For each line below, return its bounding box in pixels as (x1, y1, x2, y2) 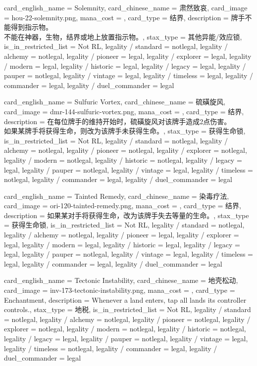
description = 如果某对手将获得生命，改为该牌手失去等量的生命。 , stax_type (4, 210, 249, 220)
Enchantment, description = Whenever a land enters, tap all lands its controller (4, 294, 247, 305)
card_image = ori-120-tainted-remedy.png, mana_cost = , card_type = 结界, (4, 200, 241, 211)
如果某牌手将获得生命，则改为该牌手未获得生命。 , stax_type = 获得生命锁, (4, 126, 246, 136)
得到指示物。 (10, 22, 52, 32)
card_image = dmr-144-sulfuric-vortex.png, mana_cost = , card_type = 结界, (4, 106, 244, 116)
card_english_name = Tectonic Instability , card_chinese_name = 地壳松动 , (4, 275, 238, 285)
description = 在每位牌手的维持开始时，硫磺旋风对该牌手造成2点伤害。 (4, 116, 231, 126)
